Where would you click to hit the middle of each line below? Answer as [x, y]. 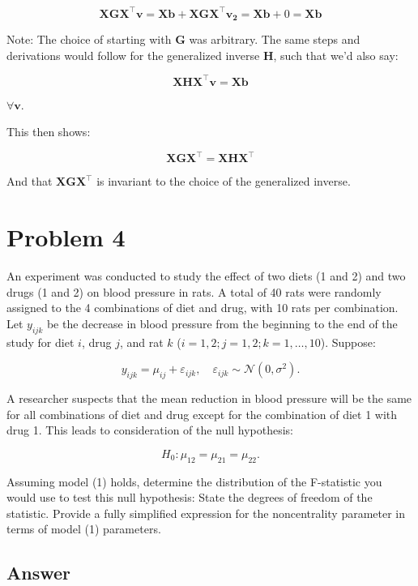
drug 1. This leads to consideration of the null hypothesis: [150, 430]
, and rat [141, 342]
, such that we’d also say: [336, 55]
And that [30, 181]
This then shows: [49, 132]
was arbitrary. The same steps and [275, 38]
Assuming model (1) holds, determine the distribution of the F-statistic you [194, 481]
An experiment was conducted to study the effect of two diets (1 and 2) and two [206, 276]
